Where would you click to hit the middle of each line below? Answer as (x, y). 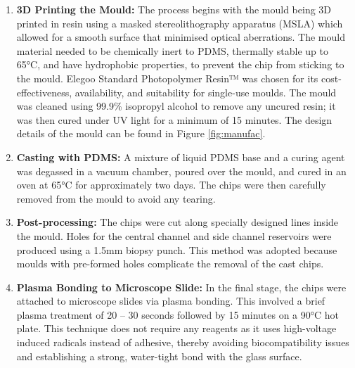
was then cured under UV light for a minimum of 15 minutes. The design (174, 119)
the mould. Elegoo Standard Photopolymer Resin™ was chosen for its (167, 78)
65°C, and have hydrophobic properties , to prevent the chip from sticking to (180, 64)
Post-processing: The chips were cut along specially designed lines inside (177, 222)
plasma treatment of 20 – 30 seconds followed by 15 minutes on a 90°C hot (178, 314)
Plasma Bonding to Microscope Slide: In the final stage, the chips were (181, 287)
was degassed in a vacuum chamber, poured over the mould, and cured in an (181, 171)
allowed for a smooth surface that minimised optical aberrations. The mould (181, 37)
